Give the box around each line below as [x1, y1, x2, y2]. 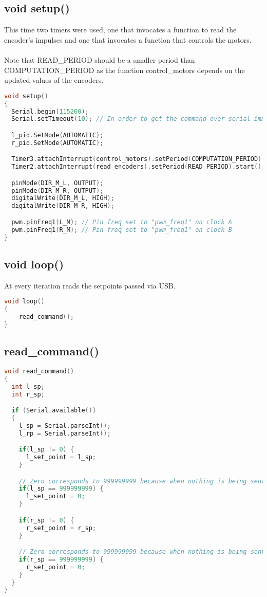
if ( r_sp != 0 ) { [18, 516, 74, 524]
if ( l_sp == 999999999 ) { [18, 485, 104, 493]
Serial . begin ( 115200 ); [11, 107, 89, 115]
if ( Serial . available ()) [11, 407, 97, 414]
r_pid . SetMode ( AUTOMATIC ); [11, 139, 104, 147]
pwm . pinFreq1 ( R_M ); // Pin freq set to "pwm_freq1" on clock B [11, 226, 232, 233]
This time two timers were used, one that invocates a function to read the [4, 24, 237, 35]
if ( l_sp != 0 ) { [18, 446, 74, 454]
